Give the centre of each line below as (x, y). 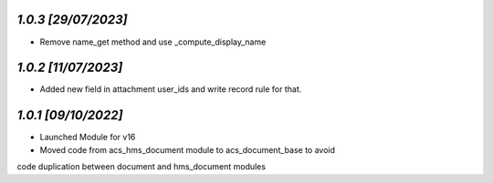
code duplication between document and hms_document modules (142, 167)
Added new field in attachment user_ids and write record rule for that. (171, 89)
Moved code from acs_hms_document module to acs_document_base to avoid (188, 149)
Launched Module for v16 (88, 137)
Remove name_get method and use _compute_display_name (153, 42)
